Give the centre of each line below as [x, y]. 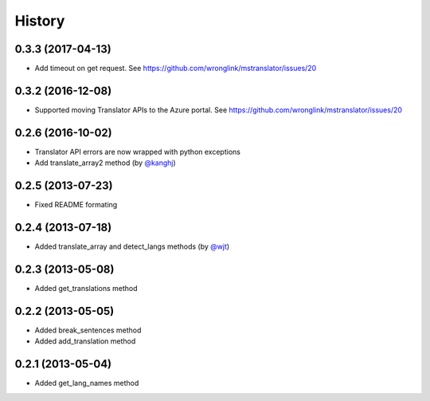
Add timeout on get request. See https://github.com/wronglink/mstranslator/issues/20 [176, 69]
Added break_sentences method [88, 330]
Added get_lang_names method [87, 383]
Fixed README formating [76, 205]
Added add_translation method [85, 341]
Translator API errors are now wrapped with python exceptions [137, 151]
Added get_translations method [86, 288]
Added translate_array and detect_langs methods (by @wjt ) [132, 246]
